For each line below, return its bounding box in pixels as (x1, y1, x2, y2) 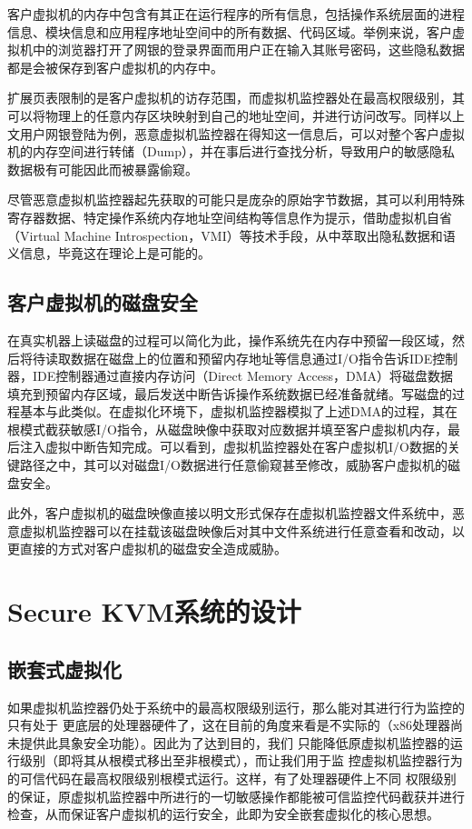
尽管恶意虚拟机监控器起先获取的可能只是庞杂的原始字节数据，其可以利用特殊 (7, 190, 465, 209)
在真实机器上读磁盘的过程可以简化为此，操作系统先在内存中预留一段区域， (7, 330, 452, 349)
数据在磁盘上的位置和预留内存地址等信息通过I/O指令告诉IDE (70, 348, 433, 367)
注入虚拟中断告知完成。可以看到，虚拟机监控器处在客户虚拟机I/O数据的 (19, 437, 447, 456)
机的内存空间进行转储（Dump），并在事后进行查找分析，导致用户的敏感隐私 (7, 142, 455, 161)
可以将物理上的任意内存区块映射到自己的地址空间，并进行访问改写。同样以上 (7, 105, 465, 125)
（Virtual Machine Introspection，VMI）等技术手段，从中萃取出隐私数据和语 (7, 225, 456, 245)
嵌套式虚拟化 (7, 654, 122, 683)
